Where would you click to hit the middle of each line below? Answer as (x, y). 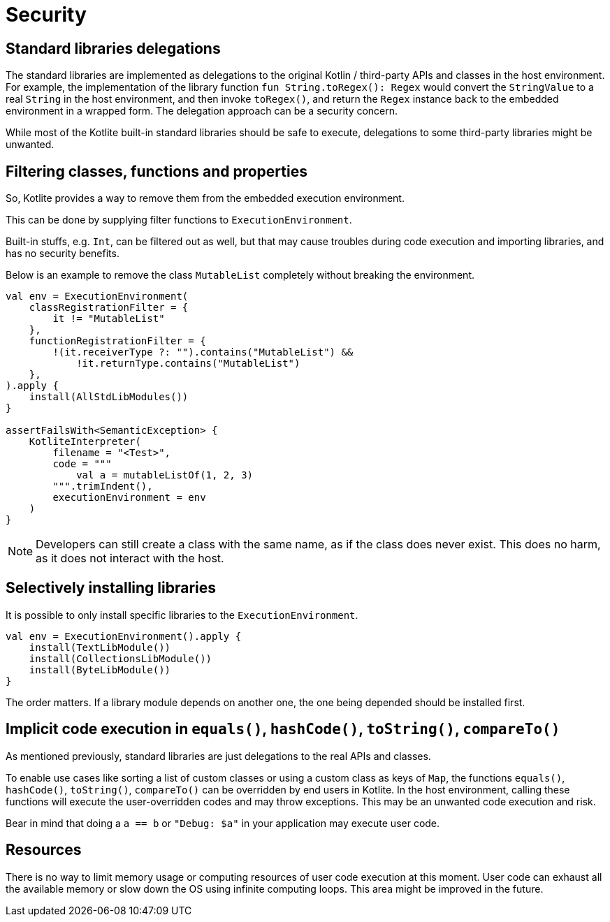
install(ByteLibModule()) (100, 669)
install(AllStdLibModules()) (109, 397)
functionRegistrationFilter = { (117, 341)
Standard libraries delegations (113, 48)
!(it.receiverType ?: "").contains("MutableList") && (203, 352)
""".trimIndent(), (103, 486)
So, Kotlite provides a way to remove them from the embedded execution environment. (205, 198)
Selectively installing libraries (111, 588)
